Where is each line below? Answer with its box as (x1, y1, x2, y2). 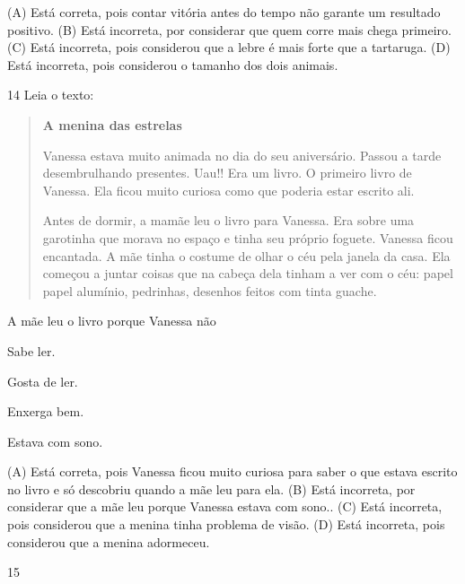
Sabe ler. (7, 341, 56, 360)
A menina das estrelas (42, 115, 182, 134)
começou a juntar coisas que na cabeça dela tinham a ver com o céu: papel (42, 264, 453, 283)
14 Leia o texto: (7, 85, 94, 104)
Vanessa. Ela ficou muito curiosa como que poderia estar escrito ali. (42, 180, 415, 199)
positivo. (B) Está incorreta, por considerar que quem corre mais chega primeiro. (7, 20, 452, 39)
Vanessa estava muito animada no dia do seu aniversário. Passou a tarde (42, 145, 442, 164)
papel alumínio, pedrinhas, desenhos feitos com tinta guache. (42, 281, 377, 300)
